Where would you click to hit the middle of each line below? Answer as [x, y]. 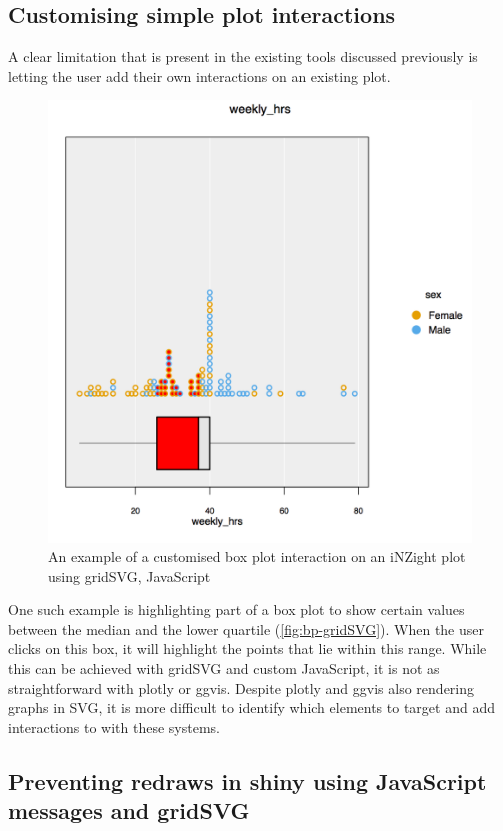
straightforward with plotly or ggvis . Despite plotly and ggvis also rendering [241, 687]
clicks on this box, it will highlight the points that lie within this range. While [247, 648]
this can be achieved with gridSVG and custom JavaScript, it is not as [224, 668]
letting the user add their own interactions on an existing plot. [199, 75]
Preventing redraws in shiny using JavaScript [247, 780]
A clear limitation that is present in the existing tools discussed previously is [243, 56]
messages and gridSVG [129, 810]
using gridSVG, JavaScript [129, 575]
